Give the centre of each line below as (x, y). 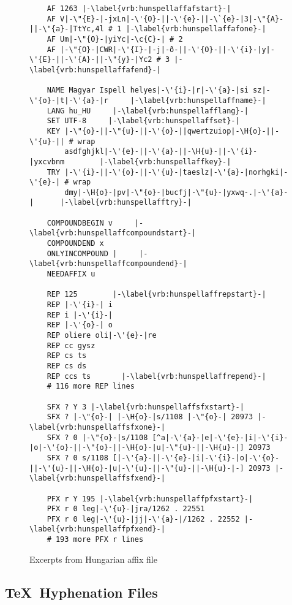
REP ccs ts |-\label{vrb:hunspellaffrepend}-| (156, 376)
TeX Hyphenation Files (81, 592)
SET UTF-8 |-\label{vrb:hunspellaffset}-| (143, 121)
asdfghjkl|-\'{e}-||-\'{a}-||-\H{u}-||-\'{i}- (161, 152)
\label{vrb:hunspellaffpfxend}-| (97, 529)
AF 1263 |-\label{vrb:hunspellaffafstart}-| (139, 9)
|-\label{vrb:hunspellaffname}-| (198, 100)
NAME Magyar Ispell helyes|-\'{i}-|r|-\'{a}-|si (148, 90)
